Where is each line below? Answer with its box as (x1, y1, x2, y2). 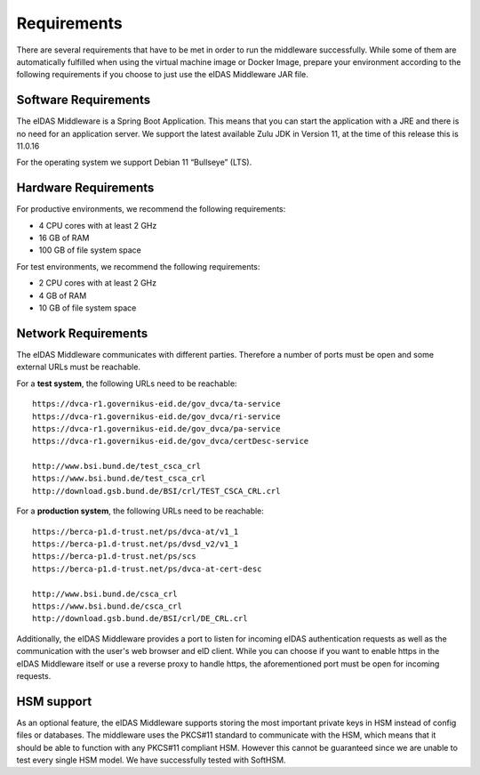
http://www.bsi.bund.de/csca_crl (32, 588, 178, 599)
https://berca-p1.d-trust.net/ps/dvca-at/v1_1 (32, 526, 239, 537)
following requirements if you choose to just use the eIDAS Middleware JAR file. (16, 69, 308, 80)
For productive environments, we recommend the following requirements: (16, 204, 286, 214)
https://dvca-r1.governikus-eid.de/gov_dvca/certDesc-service (32, 436, 309, 447)
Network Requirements (16, 326, 148, 341)
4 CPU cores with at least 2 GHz (38, 220, 157, 230)
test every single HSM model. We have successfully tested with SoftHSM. (16, 755, 286, 765)
